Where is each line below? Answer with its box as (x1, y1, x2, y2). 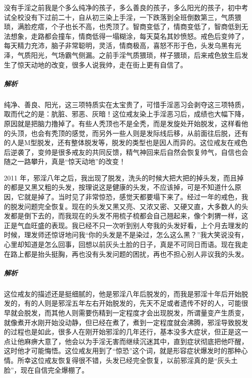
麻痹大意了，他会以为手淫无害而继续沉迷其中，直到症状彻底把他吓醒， (24, 336, 248, 346)
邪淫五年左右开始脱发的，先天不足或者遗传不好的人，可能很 (58, 298, 248, 308)
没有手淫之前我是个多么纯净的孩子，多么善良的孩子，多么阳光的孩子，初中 (4, 2, 241, 12)
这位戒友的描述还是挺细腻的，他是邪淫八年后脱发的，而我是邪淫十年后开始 (4, 288, 241, 298)
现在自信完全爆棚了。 (20, 364, 89, 375)
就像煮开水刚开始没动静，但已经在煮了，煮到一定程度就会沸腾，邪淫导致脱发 (4, 317, 248, 327)
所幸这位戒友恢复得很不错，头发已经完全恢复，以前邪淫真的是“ (17, 355, 218, 365)
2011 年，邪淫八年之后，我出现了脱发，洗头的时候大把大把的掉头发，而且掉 (4, 172, 244, 182)
